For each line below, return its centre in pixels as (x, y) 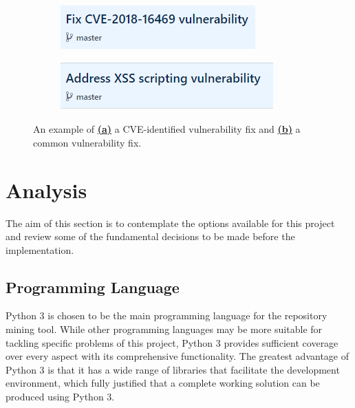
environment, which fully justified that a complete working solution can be (163, 383)
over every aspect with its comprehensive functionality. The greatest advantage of (177, 356)
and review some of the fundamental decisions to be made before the (150, 236)
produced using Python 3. (60, 397)
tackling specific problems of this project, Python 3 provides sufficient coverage (172, 342)
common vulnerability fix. (87, 142)
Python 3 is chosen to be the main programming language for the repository (166, 315)
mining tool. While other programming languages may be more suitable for (164, 329)
